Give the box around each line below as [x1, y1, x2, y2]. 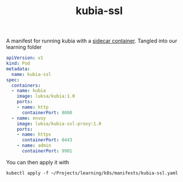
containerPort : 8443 [21, 137, 73, 143]
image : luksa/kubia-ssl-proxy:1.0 [17, 121, 102, 127]
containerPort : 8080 [21, 110, 73, 115]
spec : [6, 77, 19, 83]
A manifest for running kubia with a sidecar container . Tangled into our [6, 37, 178, 45]
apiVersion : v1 [6, 55, 44, 61]
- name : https [17, 131, 51, 138]
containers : [11, 82, 41, 88]
